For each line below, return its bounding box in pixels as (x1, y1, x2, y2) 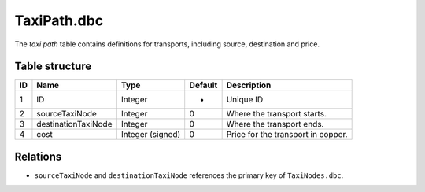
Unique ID (226, 94, 264, 105)
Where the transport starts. (226, 109, 327, 120)
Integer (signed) (120, 129, 181, 140)
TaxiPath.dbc (14, 12, 104, 29)
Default (189, 79, 218, 90)
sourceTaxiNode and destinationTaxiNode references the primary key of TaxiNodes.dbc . (34, 170, 344, 180)
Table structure (14, 60, 92, 73)
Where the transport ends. (226, 119, 324, 130)
